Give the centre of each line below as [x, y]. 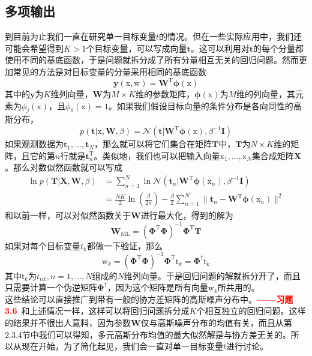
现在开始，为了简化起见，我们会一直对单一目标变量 [122, 346]
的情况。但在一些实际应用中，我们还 [231, 36]
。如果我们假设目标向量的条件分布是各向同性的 [201, 105]
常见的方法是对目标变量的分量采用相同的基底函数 [109, 71]
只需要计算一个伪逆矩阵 [51, 287]
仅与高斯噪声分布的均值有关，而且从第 [216, 322]
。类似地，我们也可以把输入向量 [157, 155]
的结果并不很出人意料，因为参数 [68, 322]
